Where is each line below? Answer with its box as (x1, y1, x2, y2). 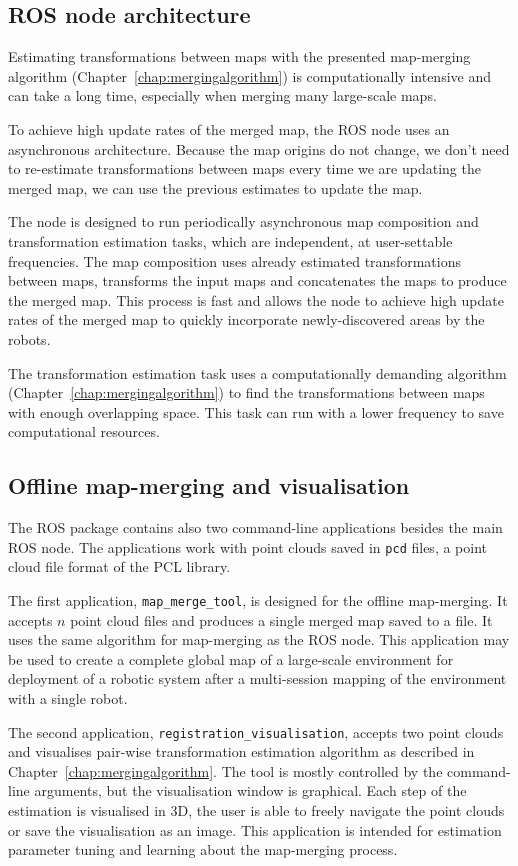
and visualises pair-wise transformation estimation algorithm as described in (8, 741, 475, 762)
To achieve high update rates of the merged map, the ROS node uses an (8, 118, 450, 139)
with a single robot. (8, 687, 128, 708)
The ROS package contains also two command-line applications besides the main (8, 517, 503, 538)
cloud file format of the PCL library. (8, 556, 231, 577)
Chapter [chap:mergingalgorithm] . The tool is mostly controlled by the (8, 760, 443, 781)
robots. (8, 328, 51, 349)
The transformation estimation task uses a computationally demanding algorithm (8, 362, 507, 383)
